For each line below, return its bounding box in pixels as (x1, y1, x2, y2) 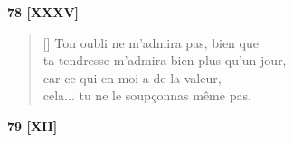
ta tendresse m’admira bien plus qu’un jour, (43, 51, 287, 70)
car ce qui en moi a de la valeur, (43, 68, 222, 87)
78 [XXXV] (7, 3, 80, 21)
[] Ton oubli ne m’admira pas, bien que (43, 33, 259, 52)
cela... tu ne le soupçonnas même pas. (43, 86, 251, 105)
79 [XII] (7, 116, 58, 135)
